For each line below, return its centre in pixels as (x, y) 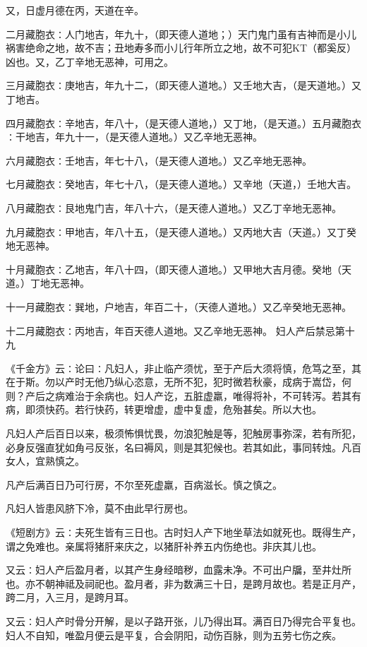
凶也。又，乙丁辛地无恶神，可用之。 (90, 61)
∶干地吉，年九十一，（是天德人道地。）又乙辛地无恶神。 (134, 137)
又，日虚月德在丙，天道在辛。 (75, 10)
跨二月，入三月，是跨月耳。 (70, 597)
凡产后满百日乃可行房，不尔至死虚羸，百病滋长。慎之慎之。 (144, 484)
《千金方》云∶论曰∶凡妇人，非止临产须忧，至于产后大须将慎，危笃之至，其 (183, 368)
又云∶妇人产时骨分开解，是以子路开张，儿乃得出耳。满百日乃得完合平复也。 (183, 621)
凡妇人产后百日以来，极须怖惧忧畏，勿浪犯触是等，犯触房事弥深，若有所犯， (183, 433)
